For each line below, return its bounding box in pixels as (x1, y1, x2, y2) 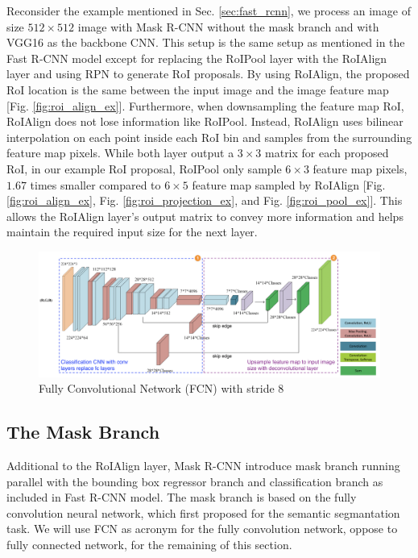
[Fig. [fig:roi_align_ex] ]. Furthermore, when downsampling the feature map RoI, (6, 97, 404, 114)
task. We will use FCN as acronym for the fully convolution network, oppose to (6, 520, 398, 537)
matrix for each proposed (265, 144, 389, 161)
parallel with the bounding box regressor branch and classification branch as (6, 473, 383, 489)
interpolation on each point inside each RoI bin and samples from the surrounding (6, 128, 412, 145)
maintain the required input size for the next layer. (6, 223, 258, 240)
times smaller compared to (30, 176, 161, 193)
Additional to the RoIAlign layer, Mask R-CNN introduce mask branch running (6, 456, 400, 473)
